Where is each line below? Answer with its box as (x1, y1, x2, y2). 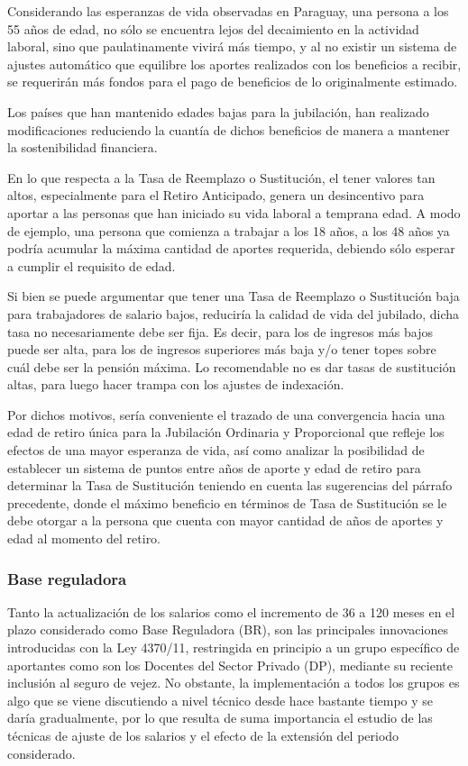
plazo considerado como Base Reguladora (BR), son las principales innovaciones (7, 620, 448, 639)
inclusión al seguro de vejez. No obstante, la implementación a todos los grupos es (7, 673, 460, 692)
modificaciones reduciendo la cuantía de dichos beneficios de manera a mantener (7, 120, 450, 139)
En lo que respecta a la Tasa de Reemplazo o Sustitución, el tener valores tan (7, 168, 436, 187)
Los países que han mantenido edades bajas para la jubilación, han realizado (7, 102, 429, 121)
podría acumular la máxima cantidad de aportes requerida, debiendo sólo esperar (7, 239, 455, 258)
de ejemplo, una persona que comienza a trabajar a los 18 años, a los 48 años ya (7, 221, 450, 240)
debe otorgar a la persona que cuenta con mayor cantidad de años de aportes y (7, 511, 444, 530)
